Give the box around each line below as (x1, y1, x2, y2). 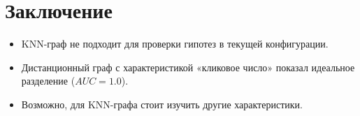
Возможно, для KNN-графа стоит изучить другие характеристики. (21, 96, 303, 111)
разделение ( (21, 73, 75, 88)
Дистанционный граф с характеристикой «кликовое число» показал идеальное (21, 59, 355, 74)
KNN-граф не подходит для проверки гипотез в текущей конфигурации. (21, 36, 329, 51)
